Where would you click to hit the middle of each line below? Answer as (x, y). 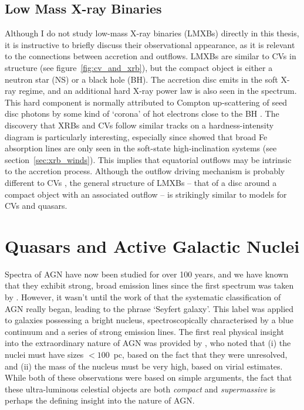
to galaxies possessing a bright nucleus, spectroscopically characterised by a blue (149, 320)
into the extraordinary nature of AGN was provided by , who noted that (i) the (148, 343)
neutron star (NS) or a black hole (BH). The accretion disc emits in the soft (141, 79)
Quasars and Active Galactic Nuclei (152, 245)
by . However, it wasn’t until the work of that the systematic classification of (143, 297)
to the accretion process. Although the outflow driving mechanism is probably (145, 171)
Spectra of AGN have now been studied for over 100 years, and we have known (147, 274)
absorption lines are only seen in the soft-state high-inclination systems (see (141, 148)
